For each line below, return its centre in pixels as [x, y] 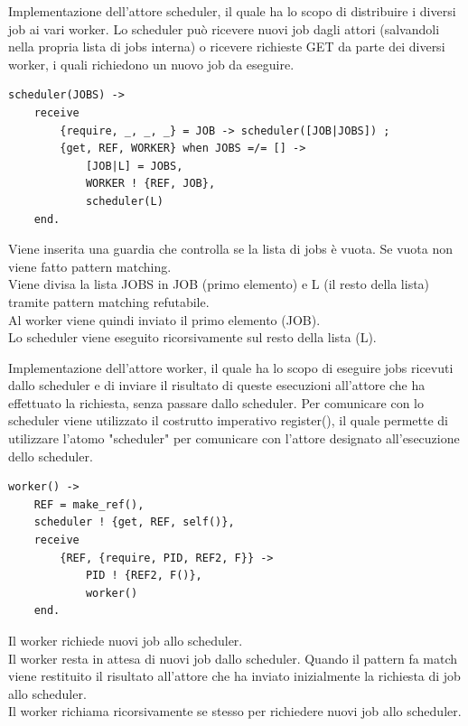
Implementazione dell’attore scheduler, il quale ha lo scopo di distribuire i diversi [232, 11]
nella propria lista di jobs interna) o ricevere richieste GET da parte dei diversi [227, 47]
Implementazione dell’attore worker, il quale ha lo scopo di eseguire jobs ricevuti [231, 367]
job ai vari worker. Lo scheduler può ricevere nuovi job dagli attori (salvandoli [224, 28]
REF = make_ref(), [89, 504]
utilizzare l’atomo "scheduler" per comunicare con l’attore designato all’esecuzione [234, 438]
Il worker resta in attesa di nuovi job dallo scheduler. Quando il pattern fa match [233, 658]
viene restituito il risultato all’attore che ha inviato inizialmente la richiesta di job [234, 676]
